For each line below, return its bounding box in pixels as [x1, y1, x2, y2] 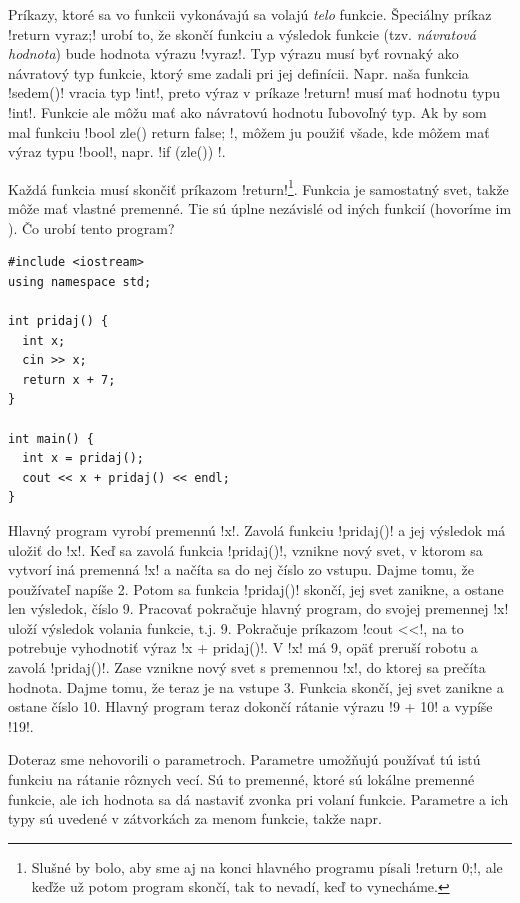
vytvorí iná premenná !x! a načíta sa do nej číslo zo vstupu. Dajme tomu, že [8, 559, 474, 580]
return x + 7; [22, 372, 116, 387]
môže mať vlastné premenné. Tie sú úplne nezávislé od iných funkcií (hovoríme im [8, 198, 512, 218]
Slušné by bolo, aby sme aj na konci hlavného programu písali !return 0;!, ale [31, 856, 503, 877]
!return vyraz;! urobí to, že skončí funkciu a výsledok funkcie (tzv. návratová [8, 23, 476, 44]
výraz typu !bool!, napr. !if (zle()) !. [8, 141, 226, 162]
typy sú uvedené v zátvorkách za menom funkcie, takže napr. [8, 808, 382, 829]
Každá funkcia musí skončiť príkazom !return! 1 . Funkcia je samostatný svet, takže [8, 175, 509, 199]
